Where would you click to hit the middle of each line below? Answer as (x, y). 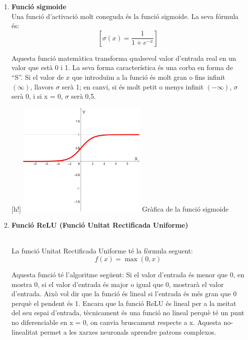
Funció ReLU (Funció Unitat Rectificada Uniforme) (100, 225)
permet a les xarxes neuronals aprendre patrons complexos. (128, 331)
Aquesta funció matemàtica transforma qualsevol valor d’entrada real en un (124, 58)
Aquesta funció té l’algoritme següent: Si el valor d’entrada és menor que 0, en (128, 275)
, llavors (42, 86)
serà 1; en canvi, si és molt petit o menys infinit (133, 86)
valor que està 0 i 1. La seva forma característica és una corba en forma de (122, 67)
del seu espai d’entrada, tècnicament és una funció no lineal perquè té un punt (128, 313)
